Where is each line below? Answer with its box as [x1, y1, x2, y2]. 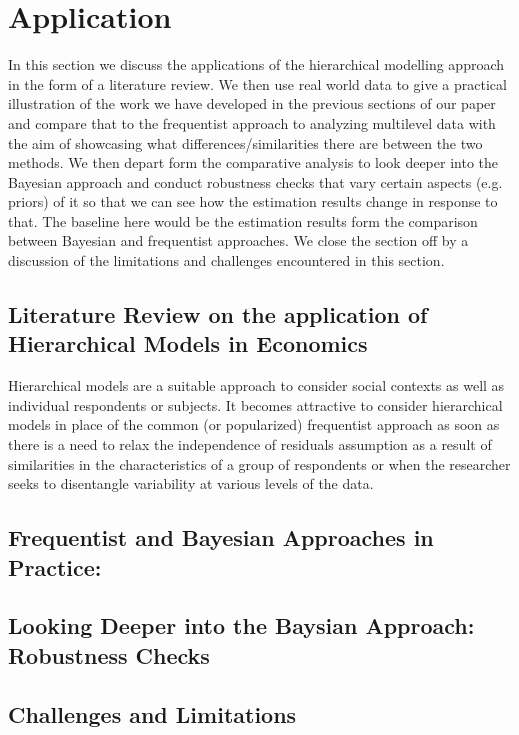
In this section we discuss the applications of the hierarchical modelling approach [8, 54, 505, 75]
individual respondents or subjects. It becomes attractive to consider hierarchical [8, 394, 503, 415]
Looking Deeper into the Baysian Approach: [8, 610, 475, 641]
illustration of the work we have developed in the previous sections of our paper [8, 93, 496, 114]
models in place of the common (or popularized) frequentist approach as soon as [8, 414, 500, 435]
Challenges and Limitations [8, 698, 297, 729]
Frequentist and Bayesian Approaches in [8, 522, 434, 553]
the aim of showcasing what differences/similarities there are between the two [8, 132, 483, 153]
